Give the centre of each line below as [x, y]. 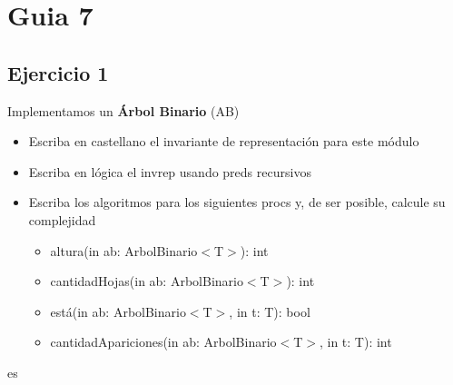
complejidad [62, 219]
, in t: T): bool [270, 311]
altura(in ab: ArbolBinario [124, 250]
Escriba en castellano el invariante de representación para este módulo [224, 141]
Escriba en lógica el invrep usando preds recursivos [170, 171]
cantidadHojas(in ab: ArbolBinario [147, 281]
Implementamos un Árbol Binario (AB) [123, 110]
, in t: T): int [355, 342]
